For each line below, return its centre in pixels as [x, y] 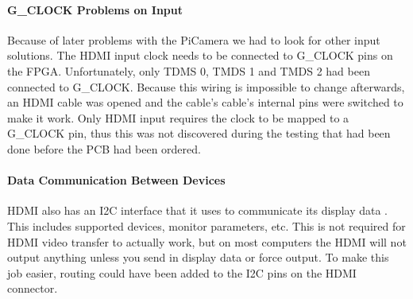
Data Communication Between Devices [116, 180]
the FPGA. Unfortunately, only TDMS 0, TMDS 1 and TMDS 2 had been [189, 70]
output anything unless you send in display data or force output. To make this [198, 257]
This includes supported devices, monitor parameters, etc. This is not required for [206, 225]
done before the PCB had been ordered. [104, 148]
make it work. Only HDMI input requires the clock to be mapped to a [178, 117]
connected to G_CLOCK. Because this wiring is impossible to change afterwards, [206, 86]
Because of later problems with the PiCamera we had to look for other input [194, 39]
